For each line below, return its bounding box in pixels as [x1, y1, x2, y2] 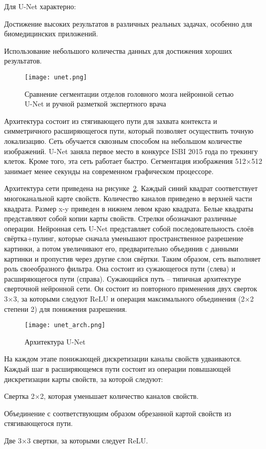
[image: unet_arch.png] [25, 322, 106, 329]
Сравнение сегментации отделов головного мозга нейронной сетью [25, 88, 234, 99]
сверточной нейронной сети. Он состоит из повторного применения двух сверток [4, 283, 257, 294]
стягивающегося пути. [4, 418, 73, 429]
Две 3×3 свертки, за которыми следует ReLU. [4, 435, 148, 445]
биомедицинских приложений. [4, 28, 98, 39]
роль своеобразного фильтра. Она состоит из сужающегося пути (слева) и [4, 263, 236, 274]
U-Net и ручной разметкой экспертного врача [25, 98, 167, 109]
